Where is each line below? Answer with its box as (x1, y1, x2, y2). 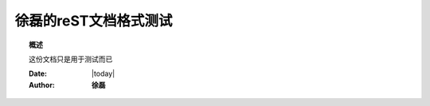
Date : (29, 69, 48, 79)
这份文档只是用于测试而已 (29, 54, 113, 64)
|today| (92, 69, 115, 79)
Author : (29, 80, 56, 89)
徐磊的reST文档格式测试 (14, 12, 173, 29)
